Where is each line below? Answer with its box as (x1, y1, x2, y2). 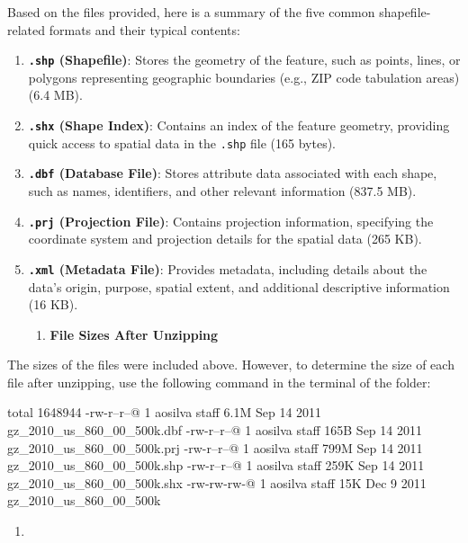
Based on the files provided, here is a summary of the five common (7, 3, 375, 21)
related (7, 20, 46, 39)
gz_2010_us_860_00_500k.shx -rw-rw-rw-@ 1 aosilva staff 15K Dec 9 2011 (7, 473, 427, 492)
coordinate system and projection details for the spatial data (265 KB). (28, 229, 422, 248)
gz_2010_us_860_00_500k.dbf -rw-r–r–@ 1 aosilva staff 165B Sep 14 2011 (7, 421, 422, 440)
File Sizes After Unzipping (49, 325, 219, 343)
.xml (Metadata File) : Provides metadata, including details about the (28, 259, 427, 278)
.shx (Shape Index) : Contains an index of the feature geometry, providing (28, 116, 450, 135)
